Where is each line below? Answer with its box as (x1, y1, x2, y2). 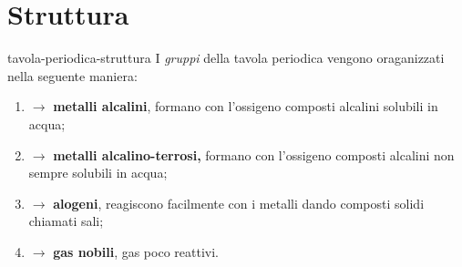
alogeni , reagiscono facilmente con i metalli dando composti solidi (53, 193, 425, 212)
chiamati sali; (28, 211, 104, 231)
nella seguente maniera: (7, 66, 138, 85)
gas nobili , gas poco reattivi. (53, 241, 219, 261)
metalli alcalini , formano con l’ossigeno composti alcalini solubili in (53, 97, 438, 116)
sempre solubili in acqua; (28, 163, 168, 182)
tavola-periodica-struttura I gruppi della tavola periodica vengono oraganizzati (7, 48, 445, 67)
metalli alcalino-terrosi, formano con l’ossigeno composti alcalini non (53, 145, 455, 164)
